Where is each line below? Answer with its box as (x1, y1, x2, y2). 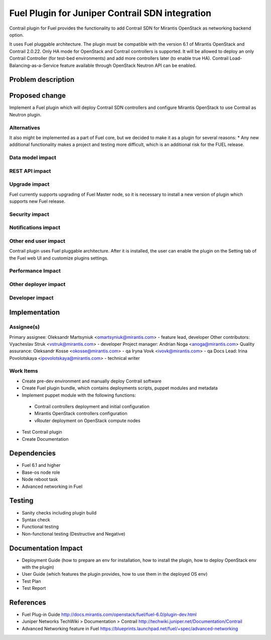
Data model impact (9, 154, 57, 161)
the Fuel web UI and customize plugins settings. (9, 255, 109, 261)
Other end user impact (9, 237, 65, 244)
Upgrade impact (9, 181, 50, 188)
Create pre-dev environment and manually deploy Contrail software (22, 378, 162, 384)
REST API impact (9, 167, 51, 174)
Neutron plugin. (9, 111, 42, 117)
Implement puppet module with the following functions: (22, 392, 137, 398)
